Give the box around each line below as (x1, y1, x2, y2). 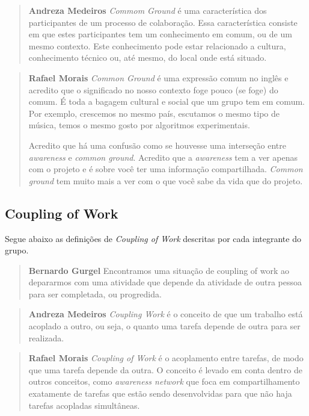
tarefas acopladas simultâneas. (28, 399, 140, 411)
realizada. (28, 331, 64, 344)
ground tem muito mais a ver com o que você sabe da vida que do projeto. (28, 174, 303, 187)
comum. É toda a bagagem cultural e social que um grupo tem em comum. (28, 95, 305, 108)
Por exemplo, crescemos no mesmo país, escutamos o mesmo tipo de (28, 107, 280, 119)
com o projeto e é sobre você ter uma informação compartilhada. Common (28, 163, 303, 175)
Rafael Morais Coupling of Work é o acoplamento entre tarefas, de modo (28, 352, 304, 364)
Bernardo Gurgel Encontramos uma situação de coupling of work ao (28, 264, 290, 276)
